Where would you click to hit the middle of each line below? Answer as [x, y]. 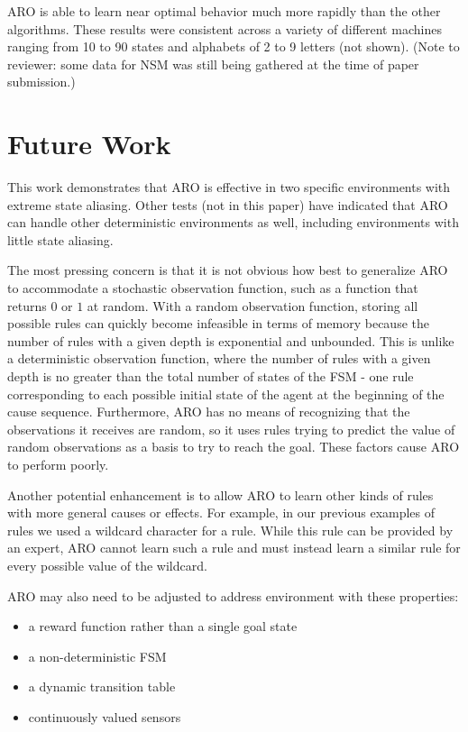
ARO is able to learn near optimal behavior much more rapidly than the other [224, 11]
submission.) [41, 82]
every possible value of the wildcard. [107, 565]
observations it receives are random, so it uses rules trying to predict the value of [231, 429]
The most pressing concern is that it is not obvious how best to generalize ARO [228, 270]
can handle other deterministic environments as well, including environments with [233, 222]
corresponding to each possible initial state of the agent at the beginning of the [226, 393]
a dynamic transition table [102, 686]
